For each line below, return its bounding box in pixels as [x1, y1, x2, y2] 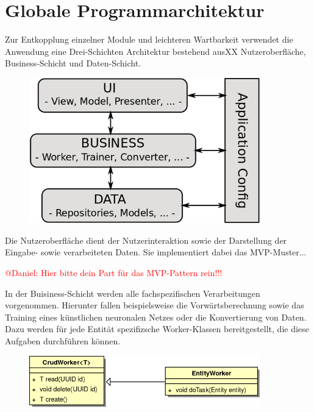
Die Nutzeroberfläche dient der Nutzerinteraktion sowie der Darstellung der [5, 233, 287, 246]
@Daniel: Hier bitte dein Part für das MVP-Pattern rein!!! [5, 266, 223, 279]
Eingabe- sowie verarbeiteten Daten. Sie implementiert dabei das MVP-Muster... [5, 246, 307, 258]
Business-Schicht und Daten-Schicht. [5, 57, 141, 69]
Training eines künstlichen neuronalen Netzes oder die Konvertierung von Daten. [5, 310, 307, 323]
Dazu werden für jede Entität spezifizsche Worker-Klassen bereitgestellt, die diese [5, 322, 309, 335]
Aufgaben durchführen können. [5, 334, 121, 347]
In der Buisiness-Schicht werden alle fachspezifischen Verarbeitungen [5, 286, 260, 299]
